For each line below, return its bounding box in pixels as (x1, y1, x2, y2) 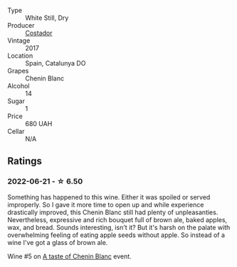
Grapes (7, 67, 29, 75)
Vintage (7, 36, 31, 45)
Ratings (7, 155, 43, 167)
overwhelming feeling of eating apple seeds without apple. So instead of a (7, 231, 226, 239)
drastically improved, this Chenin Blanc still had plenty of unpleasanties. (7, 208, 218, 216)
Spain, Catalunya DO (25, 59, 86, 67)
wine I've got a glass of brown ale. (7, 238, 108, 246)
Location (7, 51, 33, 60)
